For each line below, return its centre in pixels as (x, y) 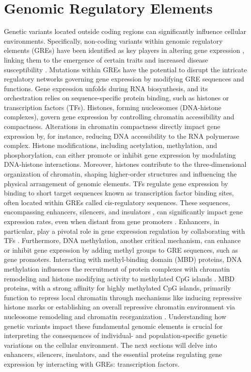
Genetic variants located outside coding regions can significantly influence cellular (125, 31)
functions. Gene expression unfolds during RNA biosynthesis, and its (106, 88)
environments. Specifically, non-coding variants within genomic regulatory (113, 40)
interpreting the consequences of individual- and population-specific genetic (116, 335)
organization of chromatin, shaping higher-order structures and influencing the (120, 174)
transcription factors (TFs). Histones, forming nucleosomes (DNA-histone (113, 107)
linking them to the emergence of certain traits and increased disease (106, 59)
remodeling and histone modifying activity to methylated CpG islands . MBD (119, 278)
